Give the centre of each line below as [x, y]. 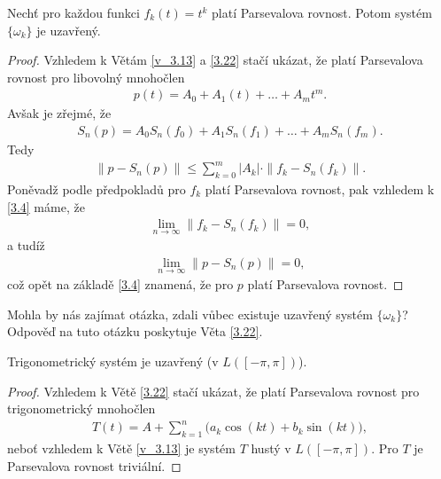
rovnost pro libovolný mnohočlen [96, 77]
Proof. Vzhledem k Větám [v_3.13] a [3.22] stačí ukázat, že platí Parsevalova [215, 60]
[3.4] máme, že [46, 206]
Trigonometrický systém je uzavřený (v [113, 361]
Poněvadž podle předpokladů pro [97, 188]
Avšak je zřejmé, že [59, 113]
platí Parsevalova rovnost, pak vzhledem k [320, 188]
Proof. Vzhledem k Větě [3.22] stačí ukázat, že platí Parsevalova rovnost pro [213, 391]
